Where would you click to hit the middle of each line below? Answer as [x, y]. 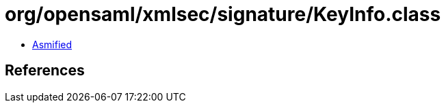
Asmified [52, 44]
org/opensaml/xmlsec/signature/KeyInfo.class [223, 14]
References [45, 71]
